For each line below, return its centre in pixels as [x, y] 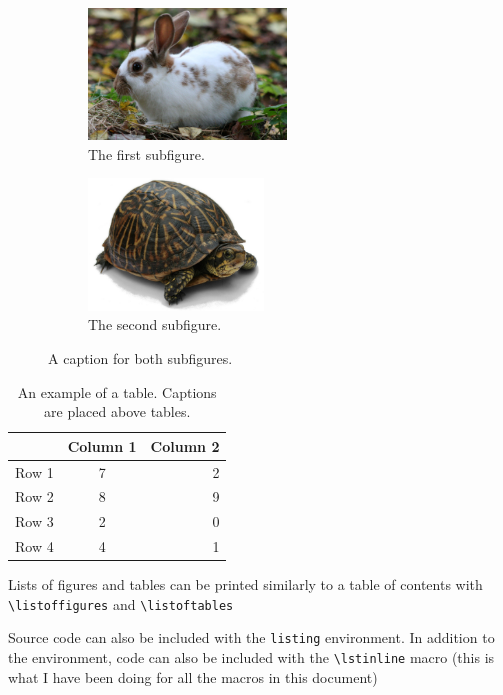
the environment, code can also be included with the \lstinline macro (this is [251, 657]
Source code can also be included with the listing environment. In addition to [251, 637]
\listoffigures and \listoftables [121, 603]
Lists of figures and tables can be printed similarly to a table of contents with [245, 584]
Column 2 [185, 445]
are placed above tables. [117, 411]
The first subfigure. [146, 153]
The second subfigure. [155, 324]
